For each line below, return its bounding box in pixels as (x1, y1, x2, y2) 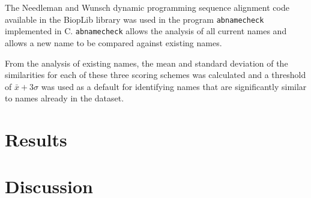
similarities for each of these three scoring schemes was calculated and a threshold (5, 68, 306, 81)
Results (5, 127, 67, 152)
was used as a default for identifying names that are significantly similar (41, 80, 307, 92)
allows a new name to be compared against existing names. (5, 36, 222, 49)
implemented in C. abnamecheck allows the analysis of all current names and (5, 25, 287, 37)
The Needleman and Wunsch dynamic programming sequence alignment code (5, 1, 289, 13)
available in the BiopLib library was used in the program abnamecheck (5, 13, 264, 25)
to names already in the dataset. (5, 92, 124, 104)
